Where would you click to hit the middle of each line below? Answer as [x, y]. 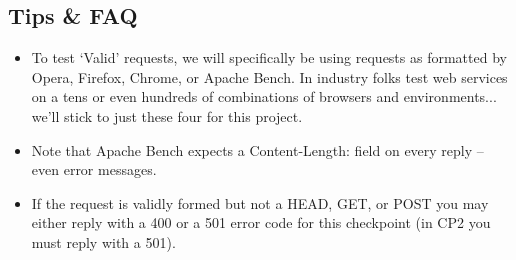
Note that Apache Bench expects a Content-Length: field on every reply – [257, 149]
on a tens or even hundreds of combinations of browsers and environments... [264, 96]
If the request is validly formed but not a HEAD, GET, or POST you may [260, 202]
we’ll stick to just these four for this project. [167, 115]
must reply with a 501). [103, 241]
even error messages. [94, 169]
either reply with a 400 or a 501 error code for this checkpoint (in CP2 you [261, 222]
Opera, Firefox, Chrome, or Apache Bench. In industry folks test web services [269, 76]
